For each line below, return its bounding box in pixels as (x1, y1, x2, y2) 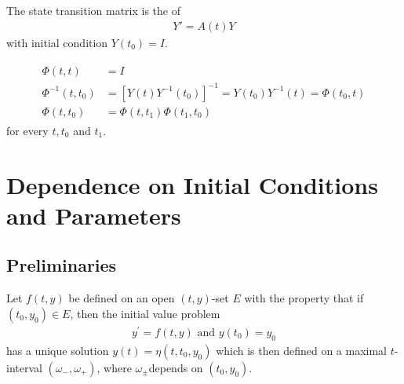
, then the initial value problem (70, 305, 220, 321)
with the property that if (244, 290, 364, 306)
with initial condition (6, 34, 108, 50)
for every (6, 122, 49, 138)
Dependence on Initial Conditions (6, 168, 378, 200)
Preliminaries (6, 253, 117, 277)
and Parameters (6, 199, 181, 231)
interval (6, 359, 42, 375)
